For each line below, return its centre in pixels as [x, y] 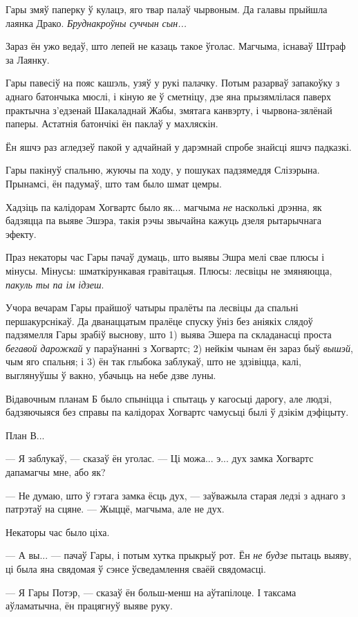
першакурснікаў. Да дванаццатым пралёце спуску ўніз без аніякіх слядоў [159, 321]
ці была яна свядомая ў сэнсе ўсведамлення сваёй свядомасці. [136, 569]
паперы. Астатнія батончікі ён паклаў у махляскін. [112, 123]
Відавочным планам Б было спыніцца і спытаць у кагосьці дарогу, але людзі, [169, 398]
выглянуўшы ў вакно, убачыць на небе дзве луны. [111, 375]
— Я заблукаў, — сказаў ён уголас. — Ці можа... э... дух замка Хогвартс [160, 458]
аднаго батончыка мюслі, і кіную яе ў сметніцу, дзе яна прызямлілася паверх [169, 96]
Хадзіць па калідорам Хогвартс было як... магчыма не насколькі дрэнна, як [164, 206]
